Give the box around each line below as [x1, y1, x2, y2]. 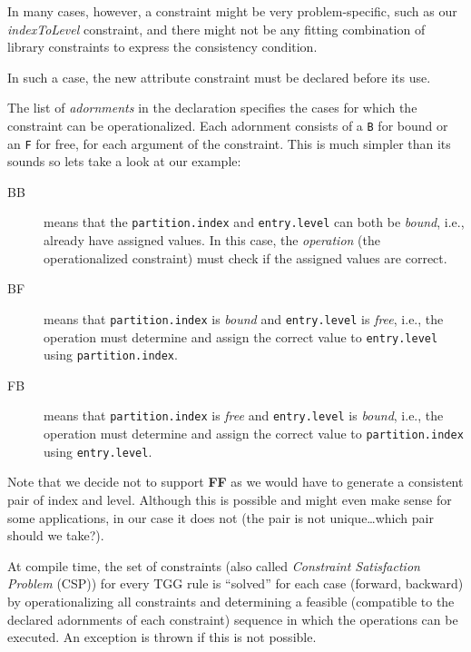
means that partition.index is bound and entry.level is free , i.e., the [44, 309, 444, 328]
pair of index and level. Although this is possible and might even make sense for [7, 490, 452, 509]
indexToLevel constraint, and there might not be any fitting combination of [7, 19, 426, 38]
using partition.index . [44, 345, 178, 364]
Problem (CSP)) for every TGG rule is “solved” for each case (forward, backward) [7, 574, 464, 593]
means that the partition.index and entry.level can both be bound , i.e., [44, 212, 465, 232]
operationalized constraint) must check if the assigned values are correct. [44, 248, 447, 267]
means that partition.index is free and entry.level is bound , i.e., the [44, 406, 444, 425]
